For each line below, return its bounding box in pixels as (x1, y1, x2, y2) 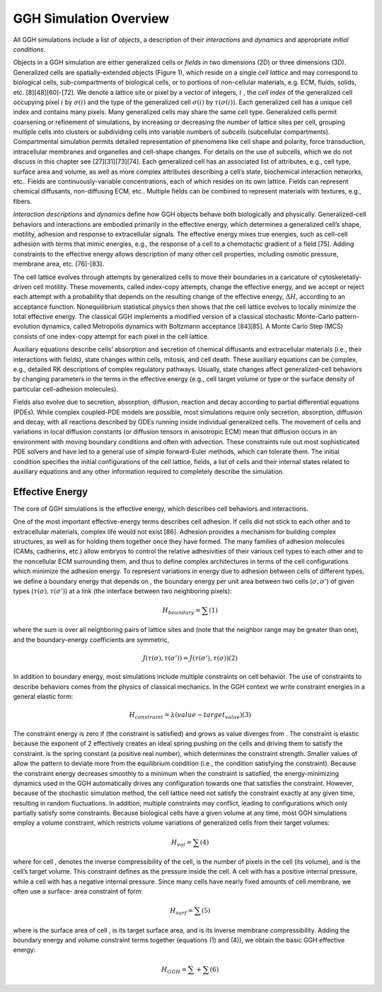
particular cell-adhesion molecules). (13, 385, 118, 393)
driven (13, 282, 32, 291)
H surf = (170, 907, 194, 916)
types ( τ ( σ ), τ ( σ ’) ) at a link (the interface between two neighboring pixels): (13, 587, 233, 595)
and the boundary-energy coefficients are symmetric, (13, 635, 170, 644)
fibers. (13, 197, 32, 205)
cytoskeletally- (318, 273, 362, 281)
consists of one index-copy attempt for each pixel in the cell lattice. (13, 332, 209, 340)
